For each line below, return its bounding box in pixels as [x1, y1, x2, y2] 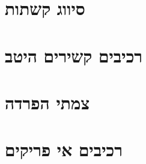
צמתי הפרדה [5, 90, 90, 114]
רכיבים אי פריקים [5, 137, 123, 162]
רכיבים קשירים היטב [5, 43, 143, 67]
